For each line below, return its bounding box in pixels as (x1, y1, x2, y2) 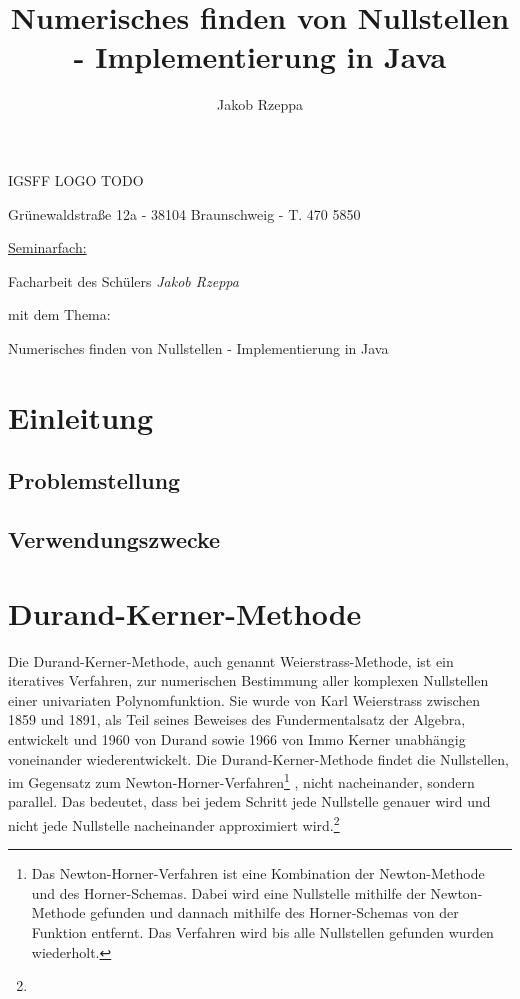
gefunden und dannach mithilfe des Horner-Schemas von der (90, 902, 459, 923)
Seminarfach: (8, 237, 87, 258)
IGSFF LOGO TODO (8, 169, 144, 190)
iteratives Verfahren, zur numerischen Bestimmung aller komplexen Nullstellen (8, 670, 489, 691)
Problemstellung (8, 465, 181, 496)
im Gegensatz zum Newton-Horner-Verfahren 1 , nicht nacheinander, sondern (8, 769, 475, 792)
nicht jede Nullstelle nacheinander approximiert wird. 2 (8, 811, 340, 835)
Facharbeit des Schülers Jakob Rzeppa (8, 270, 239, 291)
